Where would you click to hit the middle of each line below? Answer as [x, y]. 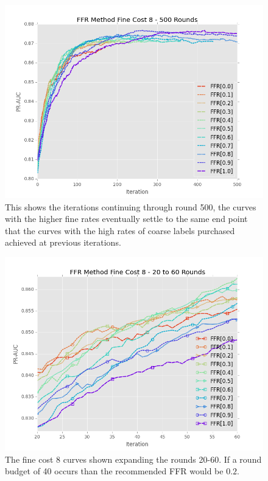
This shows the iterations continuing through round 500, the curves [131, 206]
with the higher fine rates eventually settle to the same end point [126, 219]
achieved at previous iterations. [63, 242]
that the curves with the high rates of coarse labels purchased [120, 230]
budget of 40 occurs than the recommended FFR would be [114, 471]
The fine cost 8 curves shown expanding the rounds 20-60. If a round [133, 459]
